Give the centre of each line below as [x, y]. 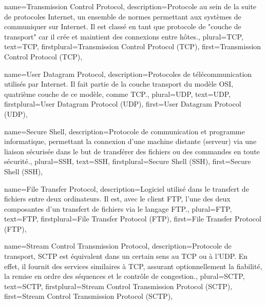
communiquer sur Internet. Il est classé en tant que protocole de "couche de [123, 26]
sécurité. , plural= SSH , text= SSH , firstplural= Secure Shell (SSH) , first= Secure [128, 161]
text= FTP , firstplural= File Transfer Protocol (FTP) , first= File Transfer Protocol [133, 219]
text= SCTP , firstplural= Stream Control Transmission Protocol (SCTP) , [118, 286]
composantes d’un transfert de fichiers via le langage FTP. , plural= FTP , [118, 208]
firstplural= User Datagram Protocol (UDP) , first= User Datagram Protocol [123, 104]
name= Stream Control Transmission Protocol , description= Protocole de [118, 246]
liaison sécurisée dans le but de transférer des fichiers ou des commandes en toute [132, 151]
